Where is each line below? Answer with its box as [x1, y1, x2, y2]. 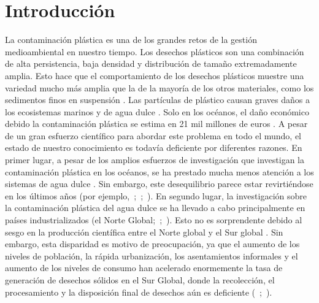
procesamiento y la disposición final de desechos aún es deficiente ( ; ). [5, 285, 272, 298]
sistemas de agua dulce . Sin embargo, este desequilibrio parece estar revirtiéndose [5, 177, 313, 190]
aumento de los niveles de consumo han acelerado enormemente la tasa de [5, 261, 283, 274]
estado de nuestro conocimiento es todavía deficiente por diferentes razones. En [5, 141, 302, 154]
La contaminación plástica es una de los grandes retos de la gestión [5, 33, 257, 46]
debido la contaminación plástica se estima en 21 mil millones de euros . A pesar [5, 117, 308, 130]
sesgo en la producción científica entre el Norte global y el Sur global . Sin [5, 225, 283, 238]
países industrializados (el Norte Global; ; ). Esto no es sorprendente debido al [5, 213, 302, 226]
